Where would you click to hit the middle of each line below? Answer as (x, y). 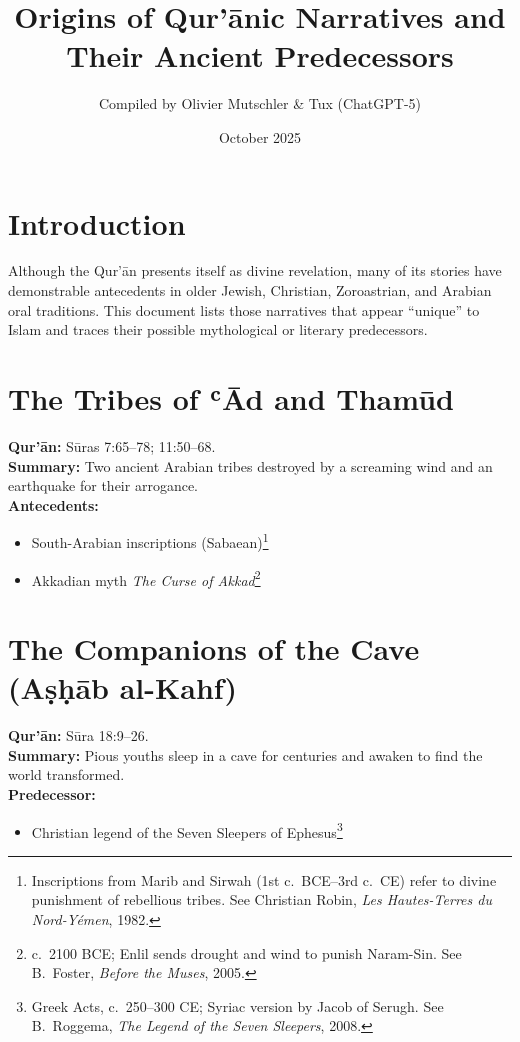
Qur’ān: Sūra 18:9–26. (78, 735)
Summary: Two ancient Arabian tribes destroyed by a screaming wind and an (250, 465)
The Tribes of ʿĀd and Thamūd (231, 398)
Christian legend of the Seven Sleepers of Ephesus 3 (187, 830)
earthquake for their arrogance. (103, 485)
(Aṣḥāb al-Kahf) (123, 687)
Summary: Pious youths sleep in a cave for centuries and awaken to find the (245, 754)
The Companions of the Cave (214, 648)
